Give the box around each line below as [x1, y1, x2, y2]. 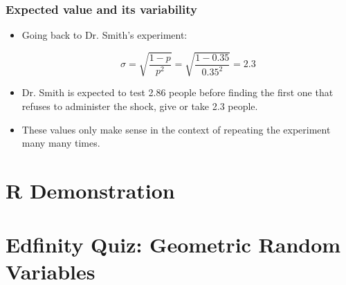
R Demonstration [6, 176, 175, 204]
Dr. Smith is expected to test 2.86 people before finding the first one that [21, 85, 334, 100]
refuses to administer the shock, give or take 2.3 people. [21, 98, 258, 113]
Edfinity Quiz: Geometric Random [6, 230, 341, 259]
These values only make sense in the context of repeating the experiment [21, 122, 331, 136]
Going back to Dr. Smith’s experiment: [21, 28, 188, 42]
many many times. [21, 136, 100, 150]
